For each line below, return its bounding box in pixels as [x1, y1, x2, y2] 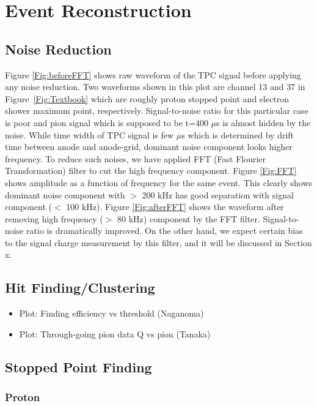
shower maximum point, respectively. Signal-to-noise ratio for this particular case [5, 104, 308, 117]
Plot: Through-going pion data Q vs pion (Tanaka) [19, 327, 211, 340]
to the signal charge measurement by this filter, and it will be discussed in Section [5, 236, 312, 249]
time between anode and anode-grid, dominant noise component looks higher [5, 140, 293, 153]
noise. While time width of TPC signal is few [5, 128, 174, 141]
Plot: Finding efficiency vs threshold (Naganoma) [19, 307, 204, 320]
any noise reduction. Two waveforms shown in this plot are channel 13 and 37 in [5, 80, 305, 93]
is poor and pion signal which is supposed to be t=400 [5, 116, 208, 129]
